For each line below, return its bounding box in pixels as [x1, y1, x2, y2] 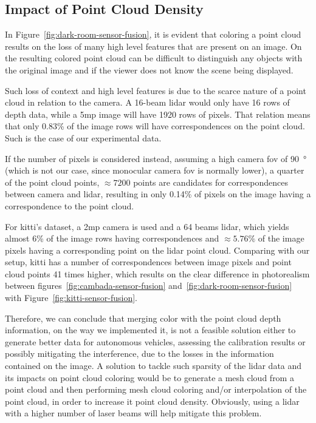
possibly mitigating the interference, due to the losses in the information [5, 347, 274, 360]
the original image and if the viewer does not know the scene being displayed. [5, 63, 294, 76]
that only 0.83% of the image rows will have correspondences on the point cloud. [5, 120, 305, 132]
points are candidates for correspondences [133, 175, 288, 188]
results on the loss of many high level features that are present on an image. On [5, 39, 302, 52]
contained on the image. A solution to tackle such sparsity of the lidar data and [5, 359, 302, 372]
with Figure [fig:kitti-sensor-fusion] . [5, 291, 137, 304]
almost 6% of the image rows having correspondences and [5, 232, 219, 245]
